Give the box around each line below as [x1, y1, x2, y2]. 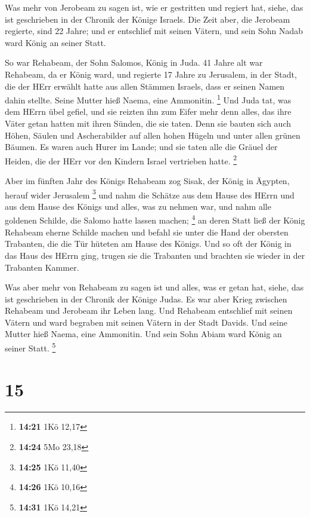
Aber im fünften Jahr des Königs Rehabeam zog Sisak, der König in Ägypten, [5, 175, 290, 187]
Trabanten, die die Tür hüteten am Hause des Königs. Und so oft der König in [5, 237, 292, 250]
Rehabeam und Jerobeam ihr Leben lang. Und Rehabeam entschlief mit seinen [5, 304, 293, 317]
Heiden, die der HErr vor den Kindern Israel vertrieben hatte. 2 [5, 152, 237, 167]
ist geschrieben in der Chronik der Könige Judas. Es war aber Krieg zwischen [5, 292, 287, 305]
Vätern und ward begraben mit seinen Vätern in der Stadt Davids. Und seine [5, 316, 287, 328]
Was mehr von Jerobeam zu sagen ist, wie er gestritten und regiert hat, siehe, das [5, 1, 303, 13]
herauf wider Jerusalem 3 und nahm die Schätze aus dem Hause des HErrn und [5, 186, 294, 201]
